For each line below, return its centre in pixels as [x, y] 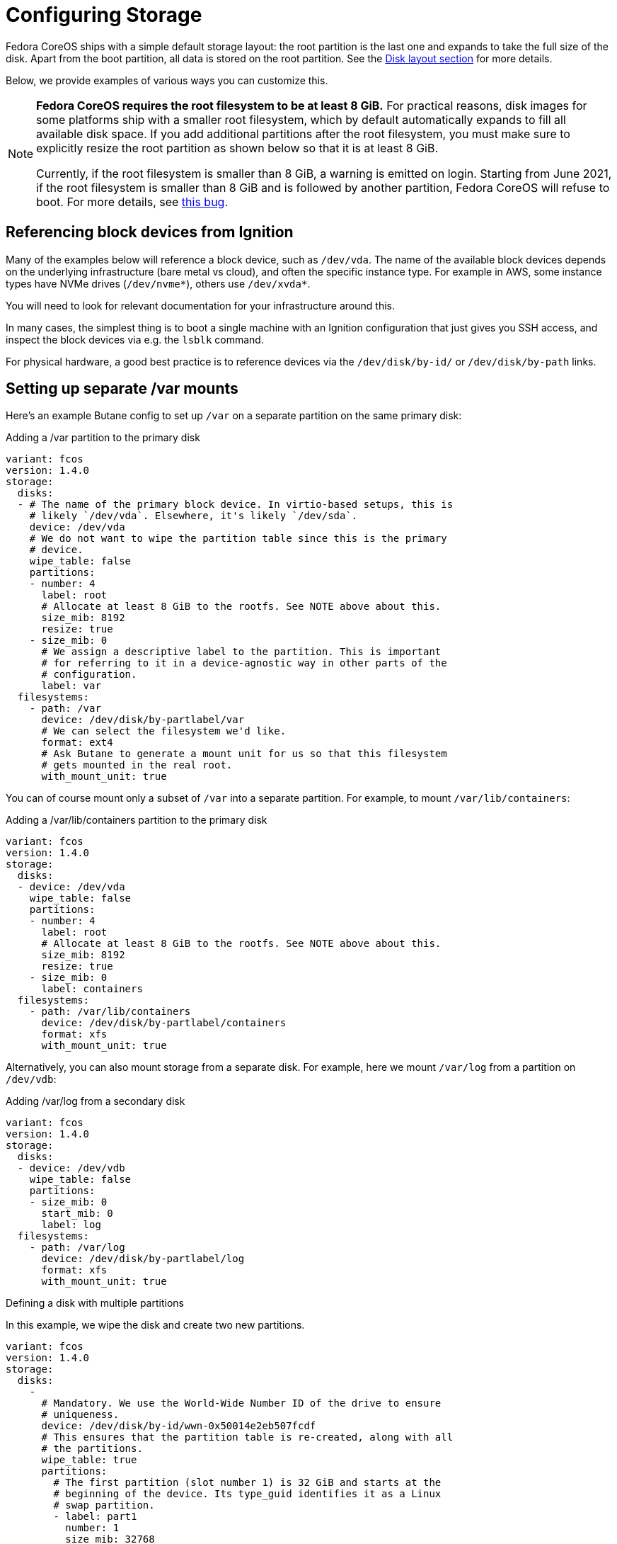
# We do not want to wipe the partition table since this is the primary [238, 539]
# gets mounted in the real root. [137, 765]
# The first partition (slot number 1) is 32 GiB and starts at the [247, 1483]
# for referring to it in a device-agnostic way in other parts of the [244, 663]
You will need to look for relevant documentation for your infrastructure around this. [200, 305]
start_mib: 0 [77, 1214]
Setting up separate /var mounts [122, 389]
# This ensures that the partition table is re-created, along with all [247, 1437]
